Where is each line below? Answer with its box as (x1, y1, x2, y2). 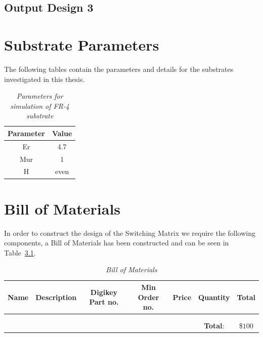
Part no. (89, 297, 119, 307)
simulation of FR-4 (10, 100, 70, 111)
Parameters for (16, 91, 63, 101)
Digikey (90, 286, 118, 297)
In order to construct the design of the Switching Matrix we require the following (4, 227, 256, 238)
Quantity (198, 291, 230, 302)
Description (35, 291, 77, 302)
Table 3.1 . (4, 247, 36, 258)
